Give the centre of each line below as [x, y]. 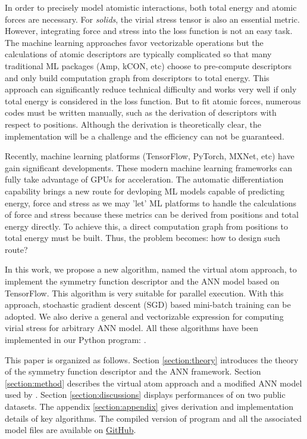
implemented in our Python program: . [76, 340]
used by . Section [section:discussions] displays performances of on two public [145, 395]
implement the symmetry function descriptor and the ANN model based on [142, 281]
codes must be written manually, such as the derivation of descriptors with [141, 112]
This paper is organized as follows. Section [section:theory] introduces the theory [152, 359]
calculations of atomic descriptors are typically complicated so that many [138, 54]
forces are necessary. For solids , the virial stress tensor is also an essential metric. [152, 19]
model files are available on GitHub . [71, 430]
